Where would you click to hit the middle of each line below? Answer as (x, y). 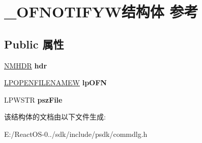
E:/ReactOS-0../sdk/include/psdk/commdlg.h (76, 134)
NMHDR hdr (26, 65)
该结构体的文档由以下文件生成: (55, 117)
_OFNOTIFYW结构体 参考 (101, 11)
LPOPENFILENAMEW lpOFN (55, 82)
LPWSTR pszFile (33, 99)
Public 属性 (34, 44)
